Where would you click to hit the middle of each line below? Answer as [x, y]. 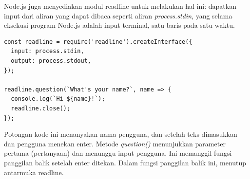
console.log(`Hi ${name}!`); [58, 99]
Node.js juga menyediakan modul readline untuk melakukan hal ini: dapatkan [120, 6]
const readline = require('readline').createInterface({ [98, 42]
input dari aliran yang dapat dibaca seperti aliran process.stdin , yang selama [118, 15]
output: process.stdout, [51, 61]
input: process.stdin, [48, 51]
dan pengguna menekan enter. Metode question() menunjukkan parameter [115, 143]
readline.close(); [41, 108]
